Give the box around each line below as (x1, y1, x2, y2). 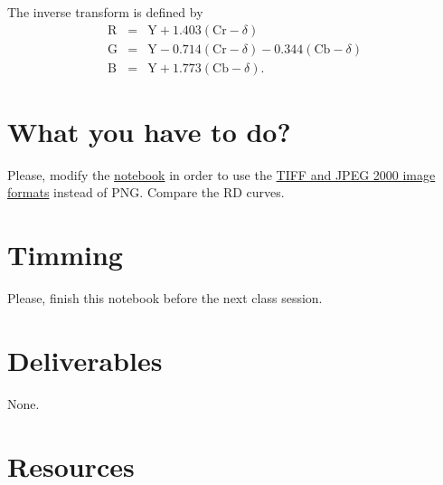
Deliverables (7, 341, 163, 378)
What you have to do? (7, 112, 291, 149)
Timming (7, 236, 123, 273)
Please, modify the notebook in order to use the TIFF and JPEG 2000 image (7, 165, 436, 184)
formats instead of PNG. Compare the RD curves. (7, 183, 285, 202)
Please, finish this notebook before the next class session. (7, 289, 323, 308)
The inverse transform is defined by (7, 3, 203, 21)
